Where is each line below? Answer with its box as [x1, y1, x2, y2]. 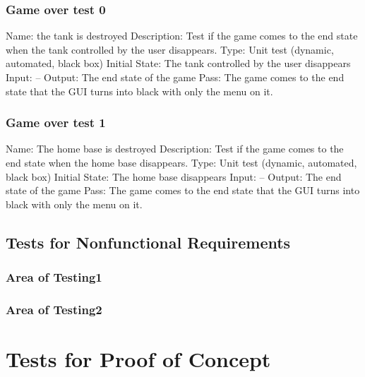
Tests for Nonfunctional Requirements [6, 231, 291, 253]
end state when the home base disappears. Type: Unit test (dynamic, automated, [6, 155, 357, 169]
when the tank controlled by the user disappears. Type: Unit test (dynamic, [6, 42, 334, 56]
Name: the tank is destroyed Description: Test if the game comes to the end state [6, 28, 358, 43]
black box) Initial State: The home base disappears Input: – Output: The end [6, 169, 342, 184]
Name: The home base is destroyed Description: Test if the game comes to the [6, 141, 344, 156]
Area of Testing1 [6, 268, 102, 286]
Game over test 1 [6, 114, 106, 131]
